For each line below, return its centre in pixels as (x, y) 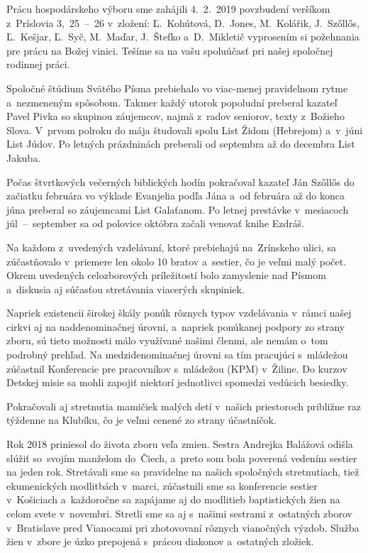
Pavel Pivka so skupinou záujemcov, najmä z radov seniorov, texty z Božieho (175, 116)
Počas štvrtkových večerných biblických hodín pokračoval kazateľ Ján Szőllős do (180, 181)
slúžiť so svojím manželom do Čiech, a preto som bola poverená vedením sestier (182, 458)
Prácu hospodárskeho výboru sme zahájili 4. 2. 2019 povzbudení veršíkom (168, 9)
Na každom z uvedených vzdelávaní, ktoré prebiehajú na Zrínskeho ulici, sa (172, 247)
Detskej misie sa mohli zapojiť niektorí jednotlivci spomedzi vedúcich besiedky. (178, 382)
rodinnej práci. (38, 64)
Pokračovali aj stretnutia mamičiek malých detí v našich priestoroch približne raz (184, 406)
